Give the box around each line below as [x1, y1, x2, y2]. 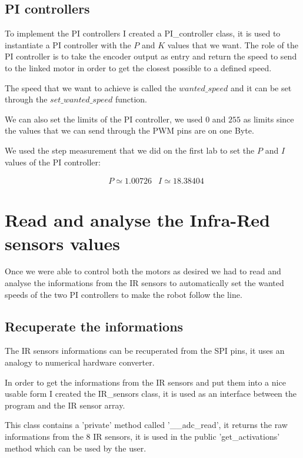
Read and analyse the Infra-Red [5, 208, 270, 232]
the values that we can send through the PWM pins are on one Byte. [5, 124, 254, 137]
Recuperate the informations [5, 317, 184, 335]
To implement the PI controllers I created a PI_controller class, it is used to [5, 27, 281, 39]
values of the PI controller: [5, 155, 101, 168]
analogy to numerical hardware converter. [5, 356, 155, 369]
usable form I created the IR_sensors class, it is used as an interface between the [5, 387, 297, 400]
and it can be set [231, 81, 292, 94]
